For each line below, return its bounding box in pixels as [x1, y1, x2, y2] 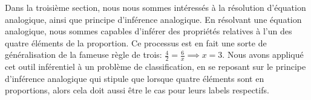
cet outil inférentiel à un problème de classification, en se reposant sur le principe [5, 60, 306, 73]
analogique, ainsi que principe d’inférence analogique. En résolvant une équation [5, 13, 302, 25]
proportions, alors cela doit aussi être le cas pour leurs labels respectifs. [5, 84, 269, 96]
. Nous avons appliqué [222, 48, 304, 61]
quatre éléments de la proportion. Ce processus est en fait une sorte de [5, 36, 267, 49]
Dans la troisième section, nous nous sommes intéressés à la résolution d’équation [5, 1, 306, 13]
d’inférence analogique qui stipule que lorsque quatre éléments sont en [5, 72, 264, 84]
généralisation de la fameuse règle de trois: [5, 48, 162, 61]
